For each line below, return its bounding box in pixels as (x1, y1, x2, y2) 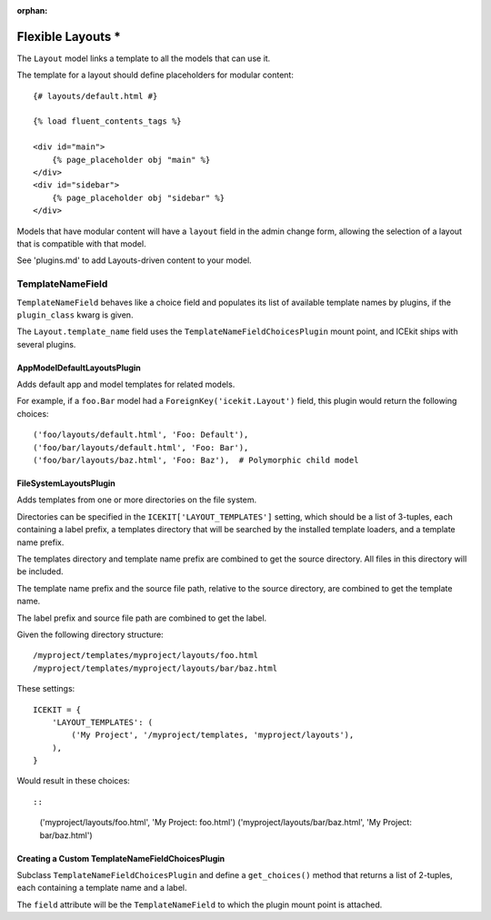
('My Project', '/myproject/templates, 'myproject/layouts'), (71, 730, 355, 741)
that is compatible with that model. (16, 238, 146, 249)
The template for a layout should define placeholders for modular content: (16, 69, 295, 81)
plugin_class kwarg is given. (16, 309, 134, 320)
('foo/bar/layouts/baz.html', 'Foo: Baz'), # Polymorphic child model (33, 455, 359, 466)
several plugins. (16, 339, 76, 349)
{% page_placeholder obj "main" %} (51, 155, 211, 165)
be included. (16, 566, 64, 577)
